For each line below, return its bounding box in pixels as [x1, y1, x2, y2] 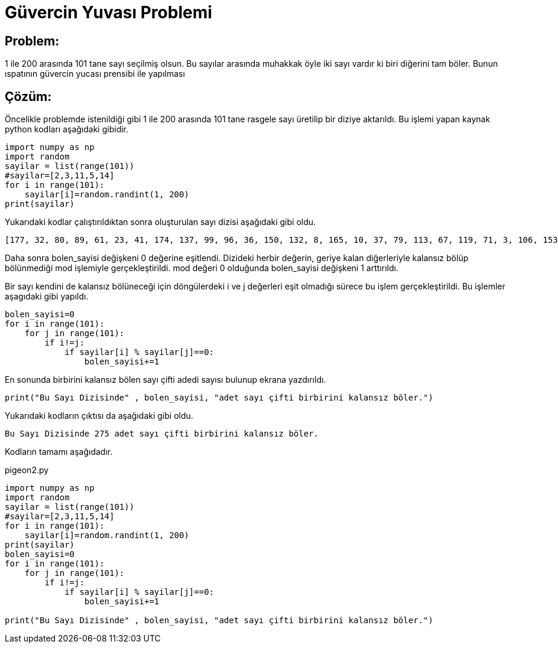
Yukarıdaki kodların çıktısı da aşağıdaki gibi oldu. [5, 411, 193, 421]
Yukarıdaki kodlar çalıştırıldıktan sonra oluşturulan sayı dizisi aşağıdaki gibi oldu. [5, 217, 316, 227]
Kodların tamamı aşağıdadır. [5, 447, 113, 457]
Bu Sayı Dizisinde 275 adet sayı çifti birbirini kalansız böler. [5, 429, 319, 439]
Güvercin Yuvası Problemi [5, 2, 212, 22]
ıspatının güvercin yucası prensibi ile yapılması [5, 69, 185, 79]
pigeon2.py [5, 465, 49, 476]
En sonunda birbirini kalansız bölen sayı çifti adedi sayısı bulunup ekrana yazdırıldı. [5, 375, 326, 385]
